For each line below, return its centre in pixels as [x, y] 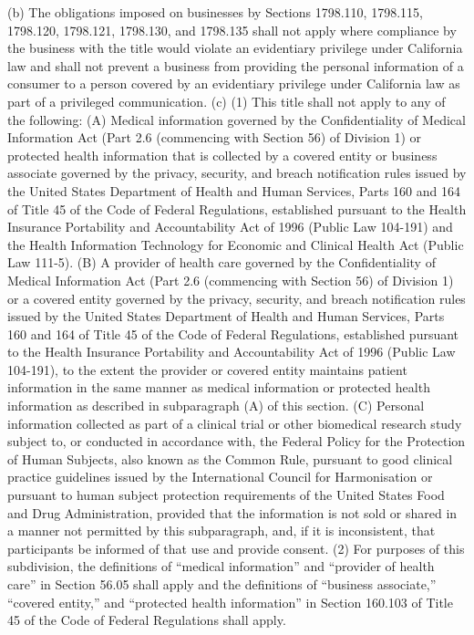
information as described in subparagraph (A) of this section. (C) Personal [216, 406]
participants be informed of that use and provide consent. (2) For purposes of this [236, 548]
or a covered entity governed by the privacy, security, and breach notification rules [237, 298]
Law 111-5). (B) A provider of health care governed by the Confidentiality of [222, 262]
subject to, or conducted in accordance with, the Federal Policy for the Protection [237, 441]
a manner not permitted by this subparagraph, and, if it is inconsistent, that [222, 531]
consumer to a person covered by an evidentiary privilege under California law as [234, 83]
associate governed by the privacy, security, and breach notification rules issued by [237, 173]
